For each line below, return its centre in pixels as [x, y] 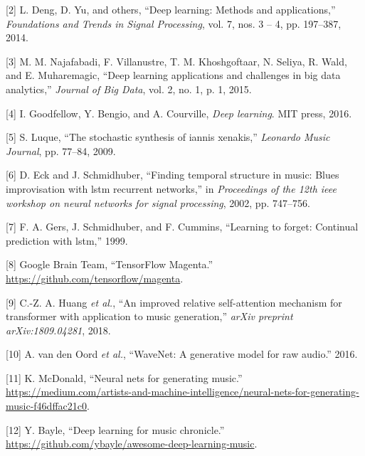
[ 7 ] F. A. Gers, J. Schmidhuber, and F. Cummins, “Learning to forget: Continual [182, 227]
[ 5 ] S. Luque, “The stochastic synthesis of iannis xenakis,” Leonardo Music [168, 137]
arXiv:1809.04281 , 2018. [58, 330]
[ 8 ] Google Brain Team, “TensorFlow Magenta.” [110, 264]
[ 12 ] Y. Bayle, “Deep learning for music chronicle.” [115, 429]
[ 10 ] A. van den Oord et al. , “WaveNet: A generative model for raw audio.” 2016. [182, 354]
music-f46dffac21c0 [47, 406]
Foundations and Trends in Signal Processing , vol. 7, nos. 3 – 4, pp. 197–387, [174, 23]
